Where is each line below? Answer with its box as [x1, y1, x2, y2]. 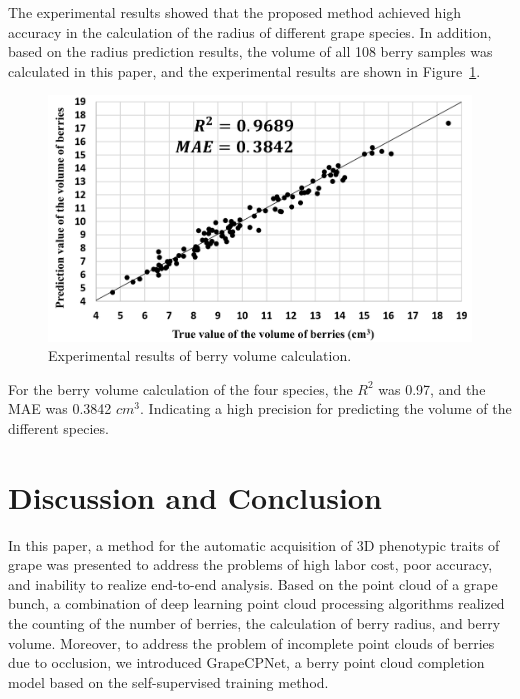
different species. [8, 417, 109, 438]
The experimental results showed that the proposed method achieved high [8, 2, 462, 22]
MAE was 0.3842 [8, 398, 112, 419]
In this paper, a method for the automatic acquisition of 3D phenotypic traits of [8, 534, 500, 555]
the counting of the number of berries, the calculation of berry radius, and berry [8, 613, 501, 634]
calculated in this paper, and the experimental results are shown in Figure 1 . [8, 60, 481, 81]
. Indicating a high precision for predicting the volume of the [140, 398, 512, 419]
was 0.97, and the [378, 378, 486, 399]
